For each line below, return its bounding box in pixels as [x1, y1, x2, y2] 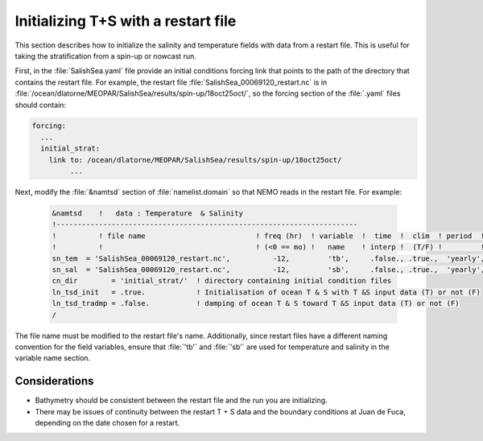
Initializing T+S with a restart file [14, 12, 237, 30]
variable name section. [14, 353, 91, 363]
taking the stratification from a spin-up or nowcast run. [14, 51, 196, 60]
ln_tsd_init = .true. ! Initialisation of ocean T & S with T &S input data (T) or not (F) [52, 287, 481, 297]
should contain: [14, 100, 67, 109]
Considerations [14, 374, 94, 388]
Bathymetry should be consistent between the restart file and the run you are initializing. [35, 395, 328, 406]
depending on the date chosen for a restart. [35, 418, 180, 427]
